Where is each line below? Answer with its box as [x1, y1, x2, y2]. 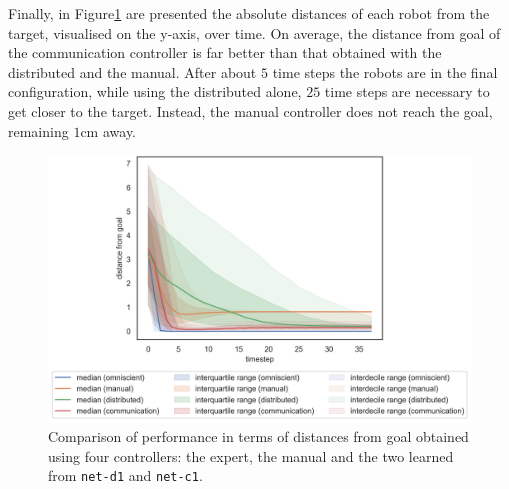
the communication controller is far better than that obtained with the [8, 42, 442, 63]
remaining [8, 120, 69, 141]
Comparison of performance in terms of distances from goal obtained [48, 426, 469, 447]
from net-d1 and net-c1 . [48, 465, 203, 486]
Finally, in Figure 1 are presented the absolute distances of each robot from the [8, 3, 490, 23]
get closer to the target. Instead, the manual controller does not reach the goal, [8, 100, 493, 121]
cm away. [80, 120, 136, 141]
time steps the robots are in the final [272, 61, 498, 82]
